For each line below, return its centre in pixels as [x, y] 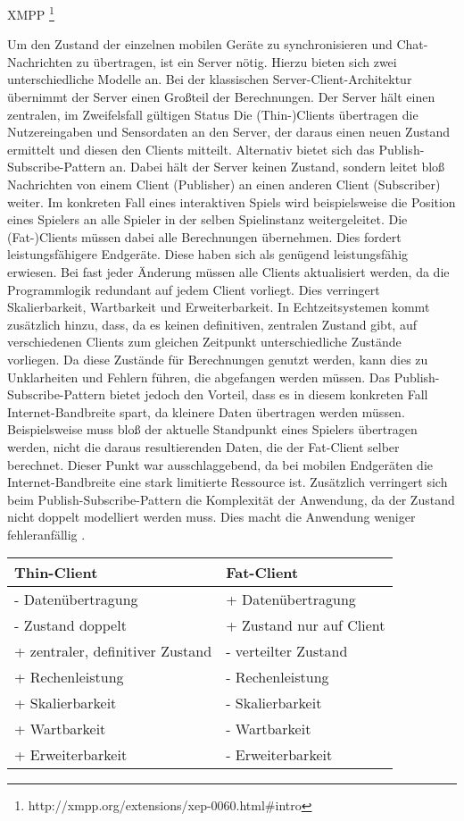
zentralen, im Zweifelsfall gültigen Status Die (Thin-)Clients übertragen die [213, 114]
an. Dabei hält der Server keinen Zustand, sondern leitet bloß [277, 167]
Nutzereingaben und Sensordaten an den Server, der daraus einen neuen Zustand [228, 132]
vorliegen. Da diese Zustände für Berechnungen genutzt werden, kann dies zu [218, 359]
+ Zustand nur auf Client [306, 625]
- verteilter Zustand [287, 651]
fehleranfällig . [46, 534]
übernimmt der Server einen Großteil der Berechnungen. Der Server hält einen [221, 97]
